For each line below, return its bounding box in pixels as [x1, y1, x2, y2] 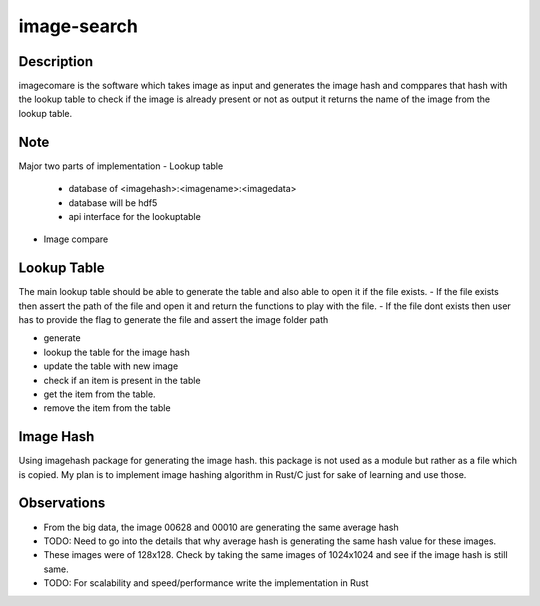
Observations [18, 495, 106, 512]
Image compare [43, 233, 109, 245]
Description [18, 53, 94, 70]
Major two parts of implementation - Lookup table [18, 160, 224, 172]
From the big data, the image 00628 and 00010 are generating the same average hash [43, 521, 399, 533]
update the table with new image [43, 360, 179, 372]
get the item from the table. [43, 388, 156, 400]
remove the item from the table [43, 402, 171, 414]
